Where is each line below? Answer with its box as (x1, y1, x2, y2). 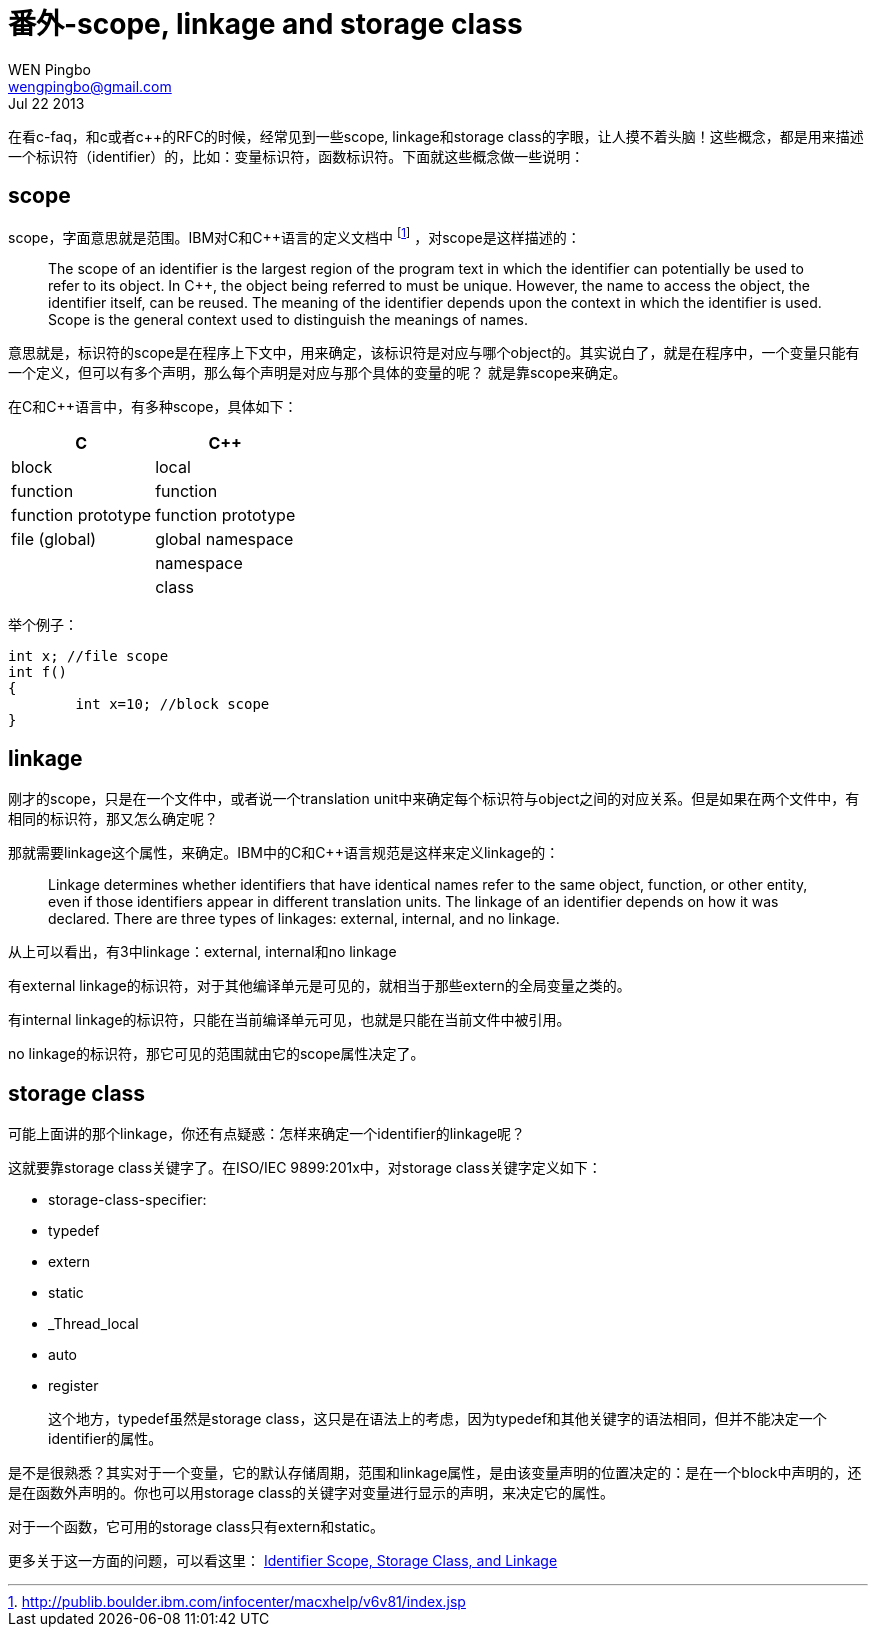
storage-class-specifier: (48, 1190, 207, 1208)
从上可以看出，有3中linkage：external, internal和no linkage (8, 943, 397, 961)
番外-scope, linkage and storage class (8, 7, 523, 41)
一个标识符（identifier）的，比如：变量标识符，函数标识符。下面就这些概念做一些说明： (8, 147, 585, 165)
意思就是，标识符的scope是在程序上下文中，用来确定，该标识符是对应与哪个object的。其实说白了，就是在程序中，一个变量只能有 (8, 344, 860, 362)
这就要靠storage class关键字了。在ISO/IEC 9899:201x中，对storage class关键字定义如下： (8, 1158, 602, 1176)
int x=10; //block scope (75, 696, 270, 713)
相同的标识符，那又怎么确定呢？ (8, 810, 218, 828)
